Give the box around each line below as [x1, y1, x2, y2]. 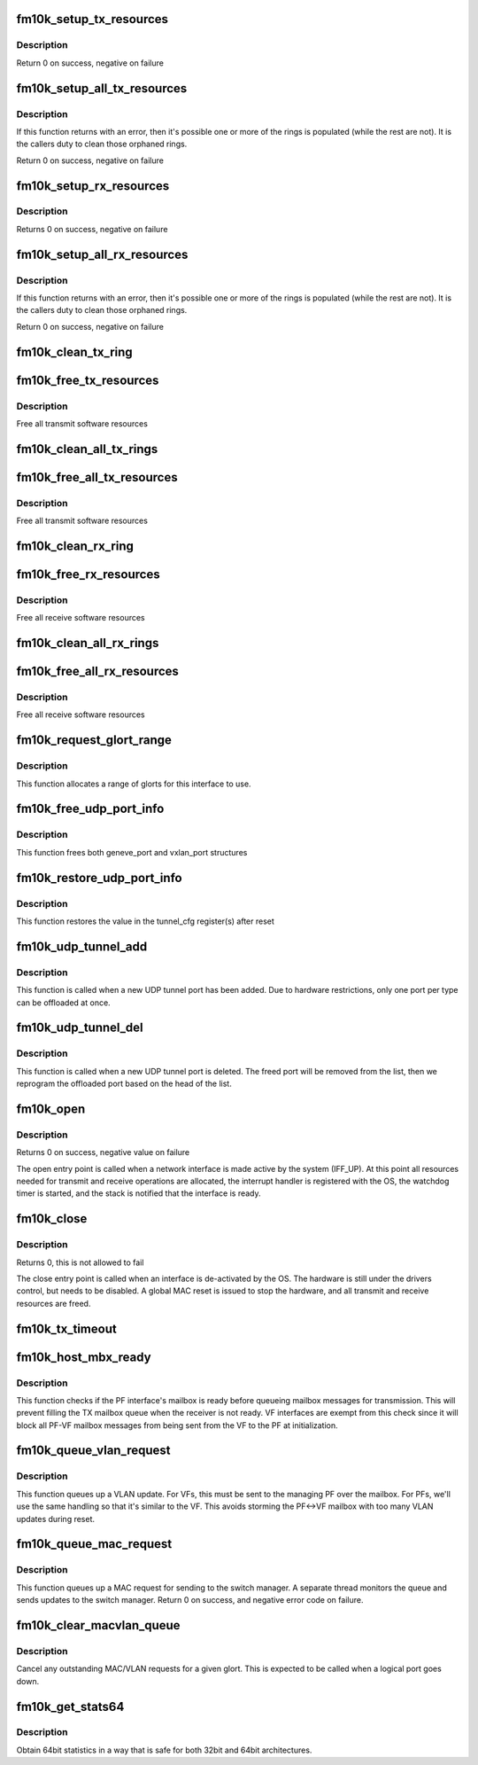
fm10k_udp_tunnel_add [16, 939, 148, 954]
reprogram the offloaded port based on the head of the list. [16, 1078, 232, 1089]
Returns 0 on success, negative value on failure [16, 1147, 190, 1158]
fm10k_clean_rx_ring [16, 538, 135, 553]
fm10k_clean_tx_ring [16, 344, 133, 359]
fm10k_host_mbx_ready [16, 1349, 151, 1364]
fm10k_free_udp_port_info [16, 801, 165, 816]
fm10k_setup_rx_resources [16, 178, 170, 193]
